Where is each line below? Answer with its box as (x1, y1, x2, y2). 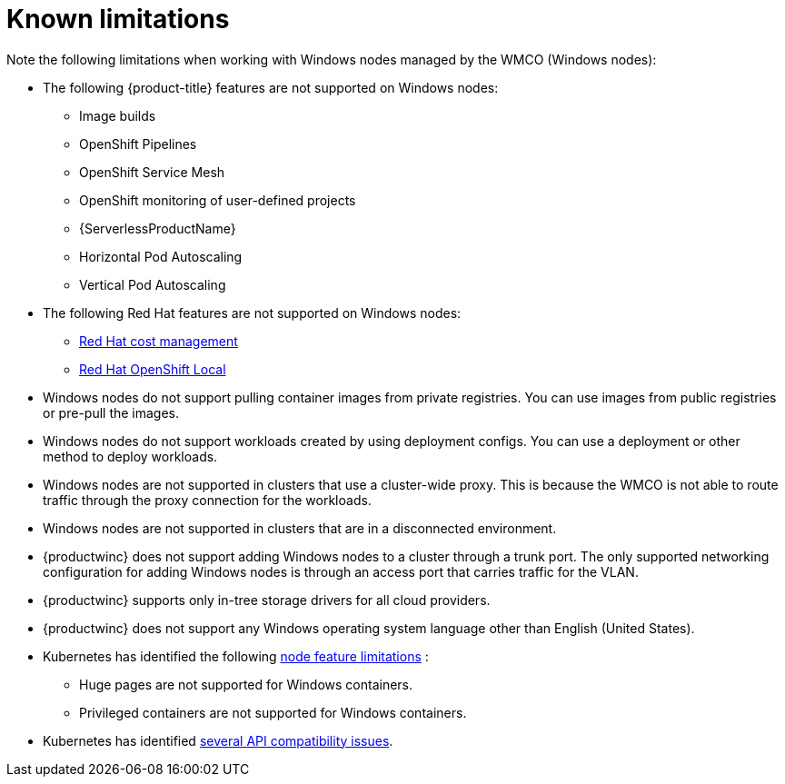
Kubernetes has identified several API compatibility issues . (43, 732, 393, 749)
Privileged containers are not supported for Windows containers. (79, 704, 467, 720)
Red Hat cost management (79, 332, 238, 349)
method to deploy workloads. (43, 448, 218, 464)
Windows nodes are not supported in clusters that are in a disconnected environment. (43, 520, 557, 536)
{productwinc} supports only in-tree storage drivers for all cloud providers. (43, 591, 491, 608)
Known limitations (6, 4, 230, 35)
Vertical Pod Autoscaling (79, 276, 226, 293)
